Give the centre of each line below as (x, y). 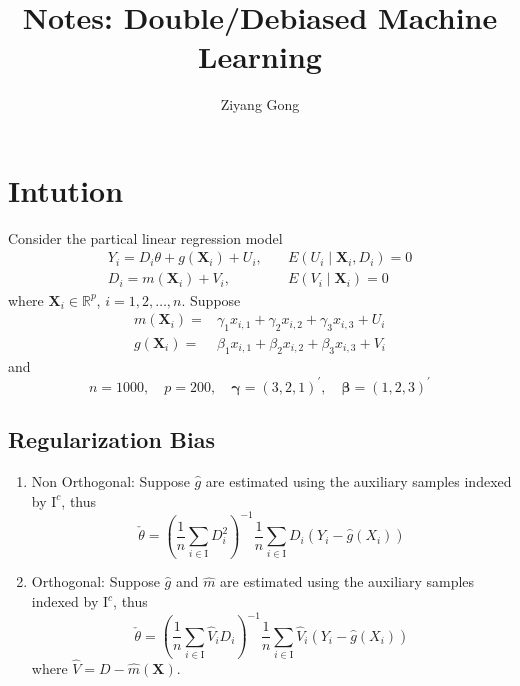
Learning (260, 56)
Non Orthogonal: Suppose (110, 481)
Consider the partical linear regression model (145, 237)
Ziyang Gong (260, 104)
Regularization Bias (112, 439)
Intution (66, 189)
